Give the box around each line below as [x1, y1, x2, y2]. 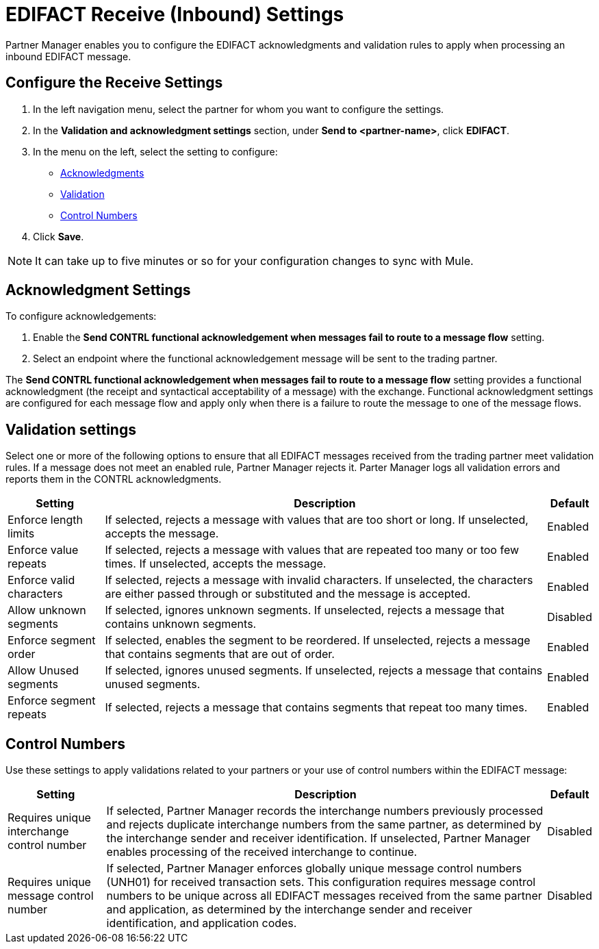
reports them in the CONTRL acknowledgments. [5, 473, 222, 485]
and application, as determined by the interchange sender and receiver [106, 902, 472, 917]
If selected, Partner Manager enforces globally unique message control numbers [106, 861, 522, 876]
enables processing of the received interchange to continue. [106, 845, 418, 859]
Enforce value [8, 543, 79, 557]
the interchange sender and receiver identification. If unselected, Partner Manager [106, 831, 531, 846]
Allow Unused [8, 663, 79, 678]
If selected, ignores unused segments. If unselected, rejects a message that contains [105, 663, 543, 678]
